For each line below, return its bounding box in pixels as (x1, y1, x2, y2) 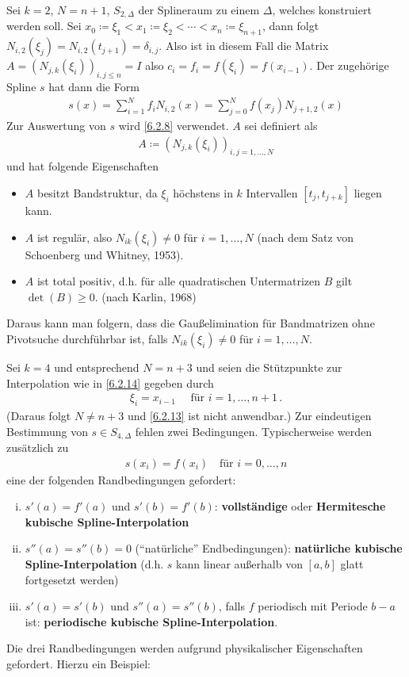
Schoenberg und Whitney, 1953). (25, 246, 184, 262)
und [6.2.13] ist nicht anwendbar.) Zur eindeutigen (127, 407, 372, 423)
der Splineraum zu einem (138, 2, 260, 17)
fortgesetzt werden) (25, 571, 119, 587)
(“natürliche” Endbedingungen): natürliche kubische (135, 540, 403, 557)
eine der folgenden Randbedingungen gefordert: (6, 471, 236, 488)
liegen (354, 184, 382, 201)
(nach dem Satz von (257, 228, 354, 245)
